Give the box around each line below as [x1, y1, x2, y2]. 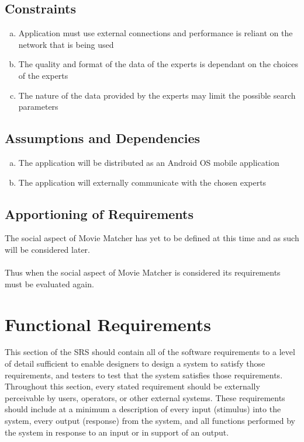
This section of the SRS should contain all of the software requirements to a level [5, 346, 295, 358]
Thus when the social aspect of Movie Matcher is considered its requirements [5, 266, 281, 279]
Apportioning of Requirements [5, 204, 194, 222]
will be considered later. [5, 243, 90, 255]
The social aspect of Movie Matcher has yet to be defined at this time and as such [5, 232, 299, 244]
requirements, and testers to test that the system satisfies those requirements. [5, 368, 283, 381]
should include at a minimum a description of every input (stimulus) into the [5, 403, 281, 415]
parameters [18, 100, 58, 113]
